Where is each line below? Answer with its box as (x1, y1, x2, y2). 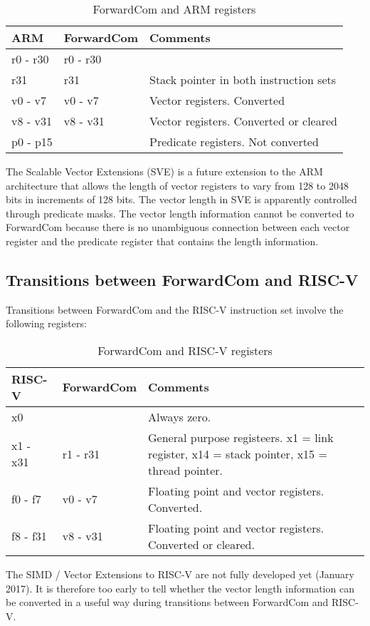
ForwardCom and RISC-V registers (97, 342, 273, 359)
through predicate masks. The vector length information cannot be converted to (6, 205, 354, 220)
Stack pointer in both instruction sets (149, 71, 337, 88)
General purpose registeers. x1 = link (148, 429, 334, 446)
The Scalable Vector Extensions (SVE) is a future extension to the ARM (6, 164, 323, 178)
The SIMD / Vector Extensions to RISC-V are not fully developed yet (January (6, 566, 354, 581)
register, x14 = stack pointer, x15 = (148, 445, 327, 462)
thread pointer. (148, 461, 223, 478)
